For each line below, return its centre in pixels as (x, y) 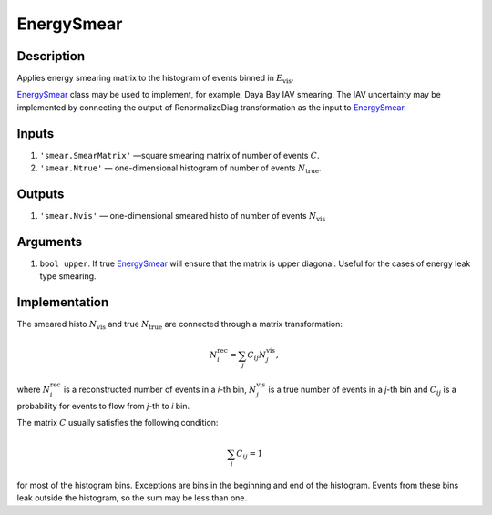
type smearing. (68, 276)
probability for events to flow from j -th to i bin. (103, 406)
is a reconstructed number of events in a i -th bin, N (160, 389)
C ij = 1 (250, 455)
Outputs (41, 194)
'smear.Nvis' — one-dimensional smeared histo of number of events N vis (183, 217)
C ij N (257, 356)
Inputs (36, 134)
